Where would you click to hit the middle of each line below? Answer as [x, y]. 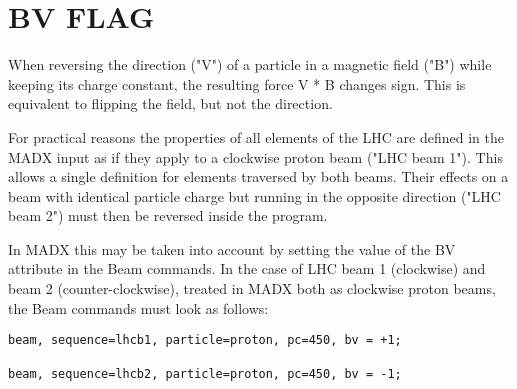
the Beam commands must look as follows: [138, 307]
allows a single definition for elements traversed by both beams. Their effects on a [258, 176]
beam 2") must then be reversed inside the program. [168, 215]
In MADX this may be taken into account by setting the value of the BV [232, 248]
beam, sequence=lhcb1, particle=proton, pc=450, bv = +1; [205, 340]
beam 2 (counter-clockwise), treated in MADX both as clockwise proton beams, [252, 288]
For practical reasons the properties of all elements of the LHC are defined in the [256, 136]
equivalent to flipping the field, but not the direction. [170, 103]
